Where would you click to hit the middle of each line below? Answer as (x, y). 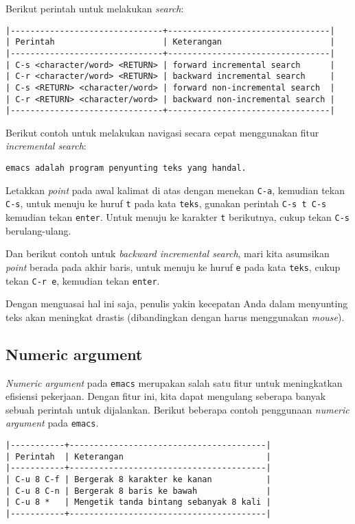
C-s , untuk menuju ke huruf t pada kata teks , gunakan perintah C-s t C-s (166, 203)
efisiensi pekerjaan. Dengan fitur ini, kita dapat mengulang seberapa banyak (166, 396)
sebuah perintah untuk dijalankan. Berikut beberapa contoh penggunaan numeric (177, 409)
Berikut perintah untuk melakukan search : (95, 8)
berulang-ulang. (38, 230)
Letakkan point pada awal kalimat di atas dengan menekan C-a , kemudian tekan (175, 190)
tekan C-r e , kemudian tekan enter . (83, 280)
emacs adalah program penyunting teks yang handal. (126, 168)
